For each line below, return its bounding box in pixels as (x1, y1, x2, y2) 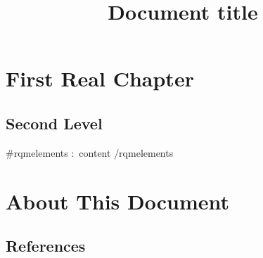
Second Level (6, 112, 103, 134)
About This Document (6, 186, 229, 215)
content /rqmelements (79, 145, 174, 160)
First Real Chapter (6, 64, 194, 93)
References (6, 235, 86, 257)
